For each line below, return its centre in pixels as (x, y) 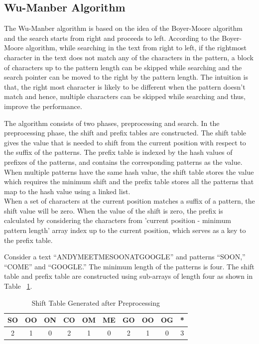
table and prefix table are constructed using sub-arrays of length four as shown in (129, 276)
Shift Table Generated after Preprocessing (96, 302)
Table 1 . (18, 286)
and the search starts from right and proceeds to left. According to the (112, 38)
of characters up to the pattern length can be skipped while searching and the (123, 67)
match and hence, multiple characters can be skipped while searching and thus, (125, 96)
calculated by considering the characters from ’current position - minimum (118, 220)
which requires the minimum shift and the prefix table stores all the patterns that (129, 181)
